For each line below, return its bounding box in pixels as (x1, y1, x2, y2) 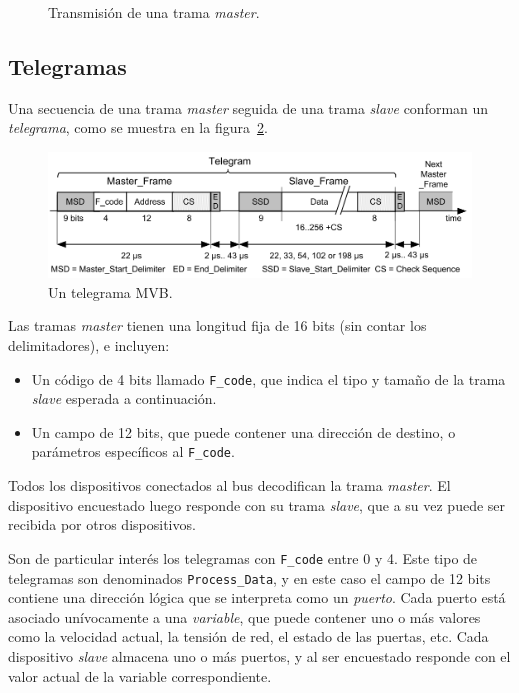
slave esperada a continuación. (31, 388, 217, 409)
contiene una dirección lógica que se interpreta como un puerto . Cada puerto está (8, 587, 506, 608)
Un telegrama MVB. (48, 281, 173, 302)
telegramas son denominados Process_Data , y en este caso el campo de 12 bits (8, 567, 491, 588)
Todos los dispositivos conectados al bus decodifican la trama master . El (8, 475, 451, 496)
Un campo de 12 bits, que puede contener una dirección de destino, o (31, 421, 456, 442)
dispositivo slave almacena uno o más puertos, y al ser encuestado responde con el (8, 646, 511, 667)
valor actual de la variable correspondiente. (8, 665, 272, 686)
